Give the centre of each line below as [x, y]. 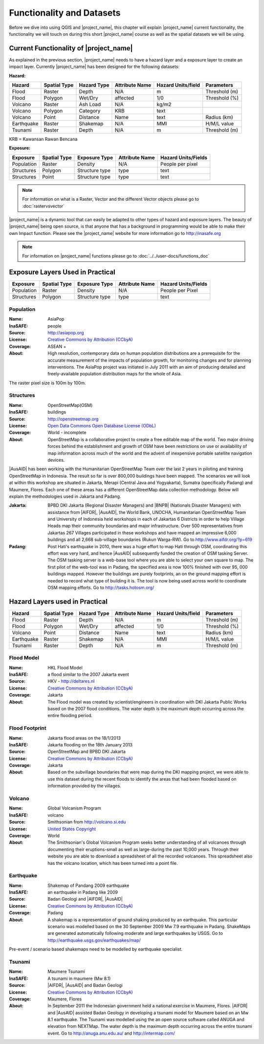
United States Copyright [72, 829]
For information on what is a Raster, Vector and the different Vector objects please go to [110, 199]
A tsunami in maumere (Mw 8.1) [79, 978]
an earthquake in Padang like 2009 [83, 892]
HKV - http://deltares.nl [71, 681]
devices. [56, 460]
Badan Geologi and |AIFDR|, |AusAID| [85, 899]
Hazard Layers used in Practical [58, 601]
